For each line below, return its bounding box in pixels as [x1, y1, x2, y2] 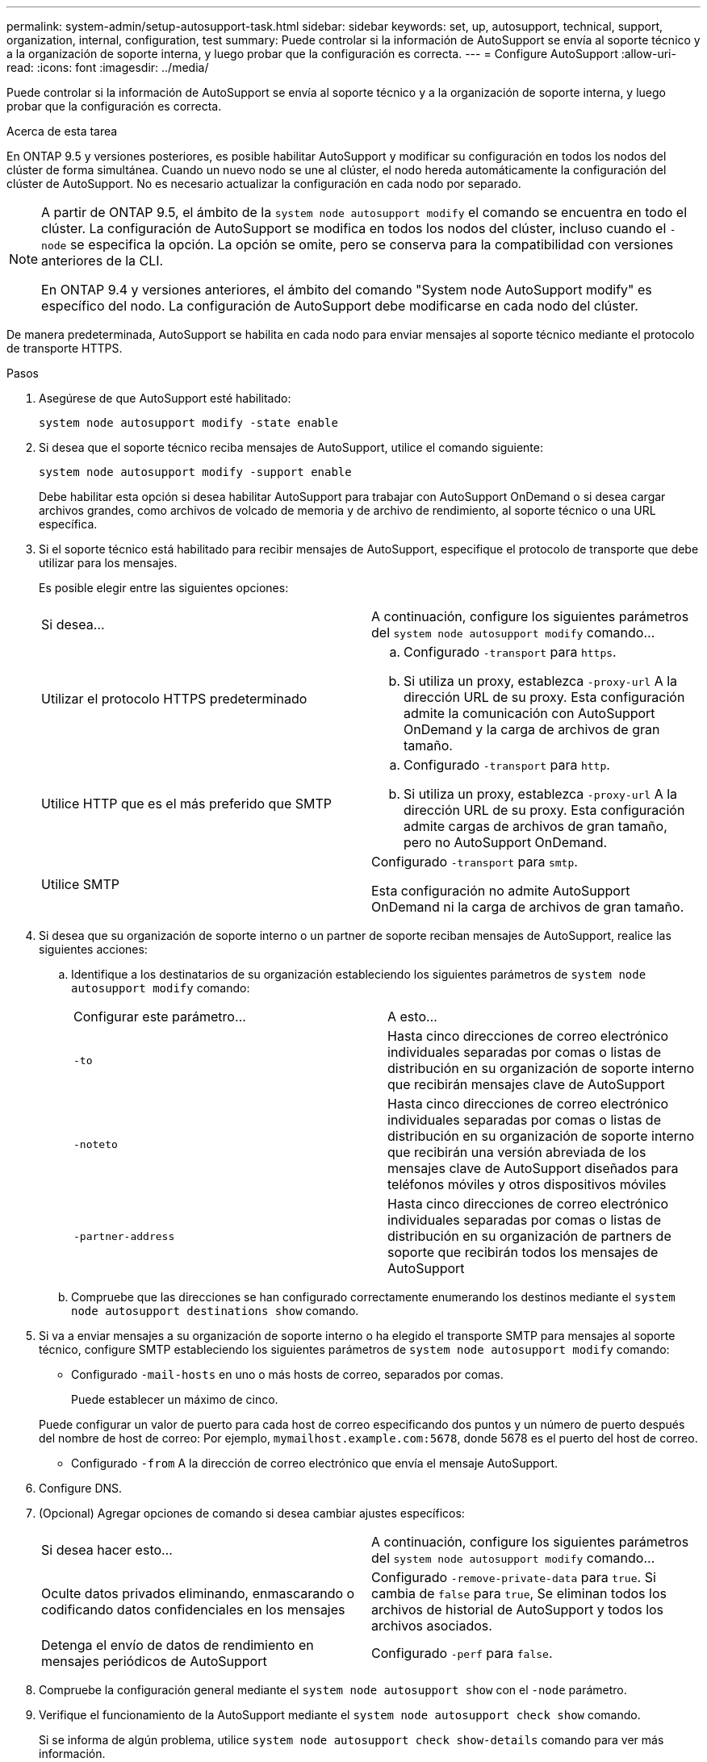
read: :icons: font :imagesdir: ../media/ [6, 61, 209, 74]
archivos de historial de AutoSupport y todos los [371, 1601, 664, 1618]
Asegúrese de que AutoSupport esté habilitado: [39, 391, 291, 405]
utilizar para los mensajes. [39, 556, 178, 570]
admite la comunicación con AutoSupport [404, 705, 655, 721]
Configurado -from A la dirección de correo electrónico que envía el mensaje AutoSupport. [71, 1456, 558, 1470]
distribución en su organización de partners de [387, 1228, 671, 1244]
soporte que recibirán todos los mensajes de [387, 1244, 659, 1260]
